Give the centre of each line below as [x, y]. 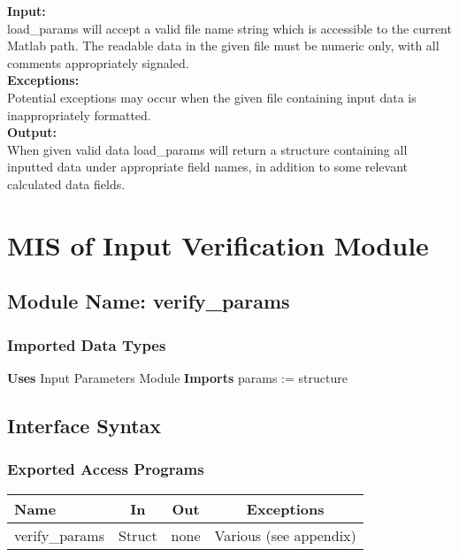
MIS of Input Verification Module [218, 244]
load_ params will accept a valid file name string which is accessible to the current [229, 28]
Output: [32, 132]
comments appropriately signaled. [98, 62]
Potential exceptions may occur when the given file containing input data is [212, 97]
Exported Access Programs [106, 469]
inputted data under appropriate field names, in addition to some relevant [208, 167]
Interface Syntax [84, 425]
